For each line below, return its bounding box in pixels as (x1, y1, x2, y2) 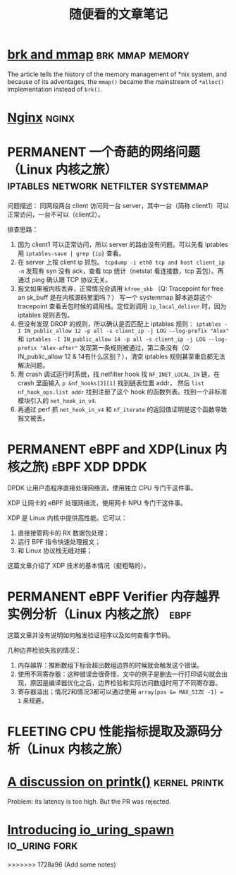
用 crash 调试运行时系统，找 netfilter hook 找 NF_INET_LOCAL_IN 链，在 (17, 370, 221, 378)
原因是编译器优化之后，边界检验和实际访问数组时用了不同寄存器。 (30, 678, 222, 687)
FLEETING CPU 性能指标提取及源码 (7, 724, 210, 740)
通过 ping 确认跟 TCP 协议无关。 (17, 276, 112, 284)
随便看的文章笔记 (68, 6, 168, 23)
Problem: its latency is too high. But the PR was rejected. (7, 797, 171, 806)
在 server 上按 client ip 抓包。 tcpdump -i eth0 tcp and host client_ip (17, 258, 225, 267)
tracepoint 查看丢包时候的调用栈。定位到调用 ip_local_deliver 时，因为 (17, 302, 227, 310)
